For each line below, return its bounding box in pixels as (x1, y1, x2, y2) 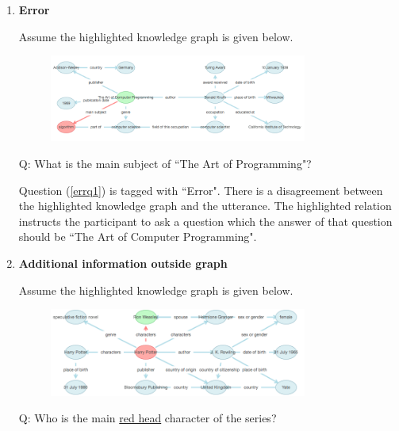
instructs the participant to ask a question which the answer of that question (18, 212, 393, 229)
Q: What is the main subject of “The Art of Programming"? (18, 155, 312, 171)
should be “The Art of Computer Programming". (18, 228, 257, 245)
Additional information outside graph (18, 254, 228, 271)
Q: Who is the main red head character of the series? (18, 410, 277, 426)
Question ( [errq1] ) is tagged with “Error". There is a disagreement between (18, 181, 383, 198)
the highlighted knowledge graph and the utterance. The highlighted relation (18, 197, 392, 214)
